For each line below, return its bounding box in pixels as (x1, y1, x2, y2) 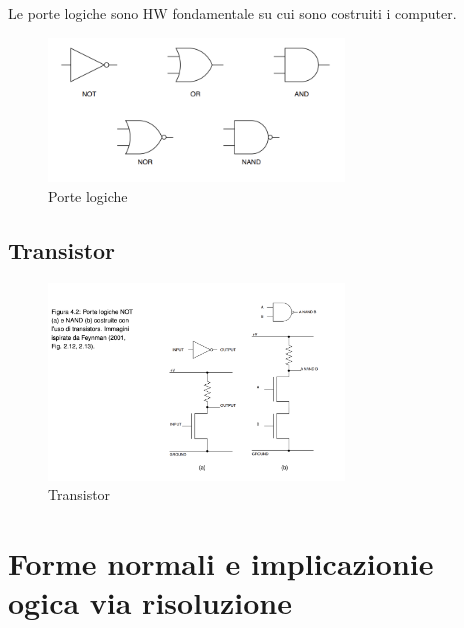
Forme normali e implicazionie (8, 543, 434, 583)
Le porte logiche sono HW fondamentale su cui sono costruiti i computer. (8, 3, 457, 23)
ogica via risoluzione (8, 582, 292, 623)
